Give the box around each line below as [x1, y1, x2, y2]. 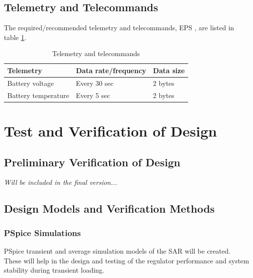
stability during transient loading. [4, 265, 105, 275]
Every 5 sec [76, 90, 110, 100]
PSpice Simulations [4, 226, 81, 238]
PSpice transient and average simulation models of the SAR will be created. [4, 245, 231, 256]
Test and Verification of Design [4, 120, 217, 140]
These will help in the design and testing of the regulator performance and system [4, 255, 249, 265]
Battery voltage [7, 78, 54, 88]
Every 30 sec [76, 78, 114, 88]
